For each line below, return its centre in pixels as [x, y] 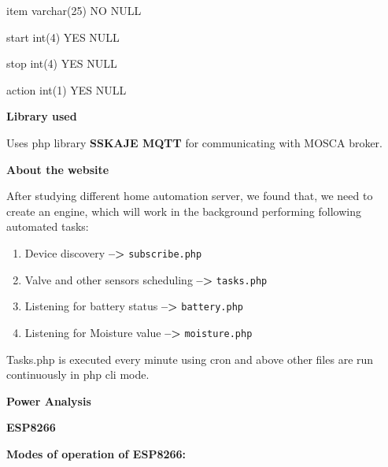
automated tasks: [48, 226]
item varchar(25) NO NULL [74, 10]
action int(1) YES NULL [67, 89]
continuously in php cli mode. [78, 374]
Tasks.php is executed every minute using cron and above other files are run [190, 359]
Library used [42, 116]
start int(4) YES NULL [63, 37]
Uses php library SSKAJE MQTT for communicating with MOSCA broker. [194, 142]
